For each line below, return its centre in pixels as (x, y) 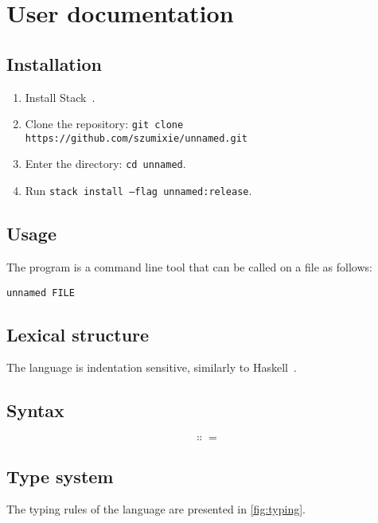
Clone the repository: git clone (104, 124)
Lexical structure (78, 334)
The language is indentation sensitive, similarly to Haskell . (152, 367)
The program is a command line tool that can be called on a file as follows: (189, 267)
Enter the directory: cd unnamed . (105, 164)
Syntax (35, 410)
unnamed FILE (41, 293)
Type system (60, 476)
